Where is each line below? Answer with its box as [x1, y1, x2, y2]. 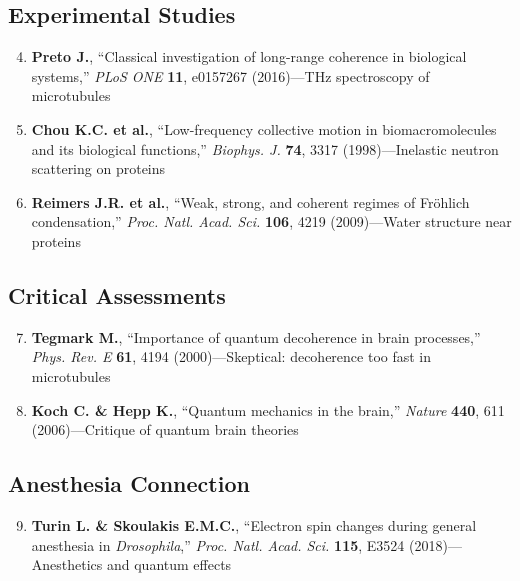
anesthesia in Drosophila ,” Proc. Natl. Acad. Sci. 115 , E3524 [31, 534, 405, 555]
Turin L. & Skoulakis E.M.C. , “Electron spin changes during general [31, 514, 477, 535]
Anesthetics [31, 554, 103, 575]
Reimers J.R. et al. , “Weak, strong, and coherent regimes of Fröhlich [31, 191, 470, 212]
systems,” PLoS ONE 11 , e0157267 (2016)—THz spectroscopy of [31, 65, 430, 86]
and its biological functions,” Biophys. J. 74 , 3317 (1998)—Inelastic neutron [31, 138, 499, 159]
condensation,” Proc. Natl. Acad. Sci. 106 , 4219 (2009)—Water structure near [31, 211, 512, 232]
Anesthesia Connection [8, 468, 250, 499]
